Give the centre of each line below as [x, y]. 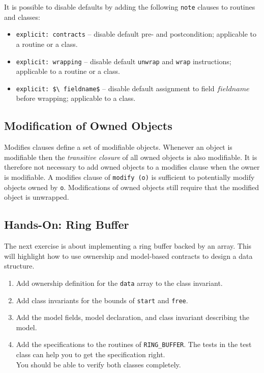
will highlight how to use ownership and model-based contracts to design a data [128, 256]
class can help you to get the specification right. [91, 354]
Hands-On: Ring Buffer [67, 224]
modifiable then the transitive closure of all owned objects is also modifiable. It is [131, 157]
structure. [19, 266]
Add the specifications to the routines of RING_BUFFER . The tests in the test [134, 344]
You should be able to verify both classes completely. [98, 364]
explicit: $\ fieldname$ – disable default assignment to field [115, 88]
